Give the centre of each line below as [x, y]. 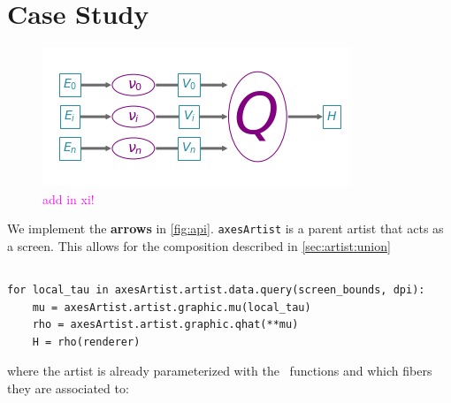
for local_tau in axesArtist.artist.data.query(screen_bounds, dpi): [216, 289]
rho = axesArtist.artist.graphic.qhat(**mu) [165, 325]
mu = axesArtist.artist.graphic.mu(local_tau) [172, 307]
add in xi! [69, 198]
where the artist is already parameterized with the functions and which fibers [220, 371]
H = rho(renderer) [86, 342]
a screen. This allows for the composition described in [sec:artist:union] [199, 245]
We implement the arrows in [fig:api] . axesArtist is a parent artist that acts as [225, 228]
